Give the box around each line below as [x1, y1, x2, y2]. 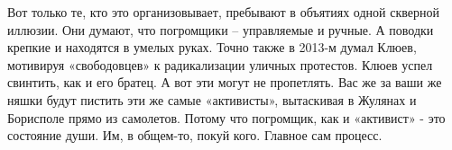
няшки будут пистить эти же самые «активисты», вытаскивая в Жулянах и [7, 90, 417, 109]
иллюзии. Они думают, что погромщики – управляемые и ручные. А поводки [7, 20, 434, 39]
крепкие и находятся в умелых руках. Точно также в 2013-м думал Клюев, [7, 38, 417, 57]
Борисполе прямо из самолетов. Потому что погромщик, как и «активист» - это [7, 108, 446, 127]
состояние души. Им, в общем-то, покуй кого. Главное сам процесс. [7, 126, 383, 145]
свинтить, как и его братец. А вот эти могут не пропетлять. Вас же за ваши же [7, 73, 442, 92]
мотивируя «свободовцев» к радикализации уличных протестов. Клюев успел [7, 55, 433, 74]
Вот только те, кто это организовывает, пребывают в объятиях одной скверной [7, 3, 439, 21]
